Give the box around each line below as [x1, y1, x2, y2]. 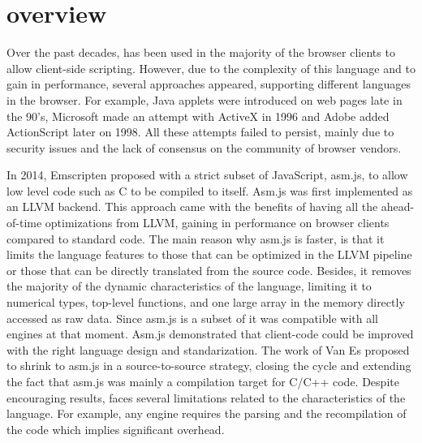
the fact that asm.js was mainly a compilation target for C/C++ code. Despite [6, 373, 399, 389]
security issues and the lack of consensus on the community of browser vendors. [6, 139, 402, 156]
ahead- [381, 198, 415, 215]
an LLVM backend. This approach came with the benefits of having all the [6, 198, 378, 215]
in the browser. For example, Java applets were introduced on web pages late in [6, 91, 403, 108]
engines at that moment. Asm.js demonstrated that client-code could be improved [6, 325, 414, 342]
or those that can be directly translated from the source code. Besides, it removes [6, 261, 411, 278]
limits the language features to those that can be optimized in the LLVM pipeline [6, 246, 412, 263]
